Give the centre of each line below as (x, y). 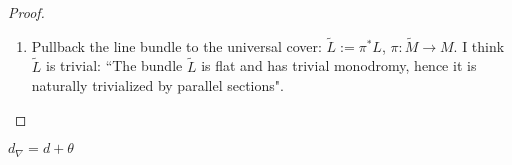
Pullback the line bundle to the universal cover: (176, 45)
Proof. (26, 12)
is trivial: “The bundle (114, 65)
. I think (479, 45)
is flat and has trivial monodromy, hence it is (339, 65)
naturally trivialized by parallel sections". (157, 85)
